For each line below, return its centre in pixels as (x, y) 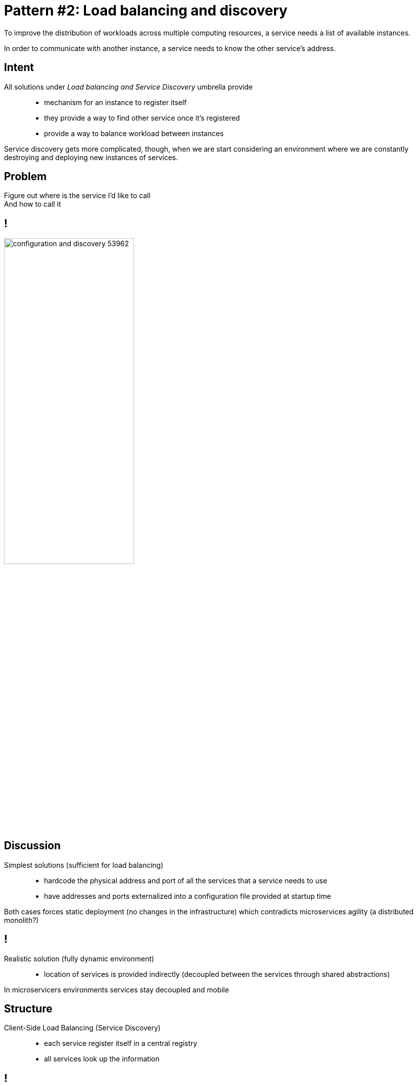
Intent (19, 68)
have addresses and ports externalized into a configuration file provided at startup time (187, 896)
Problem (25, 177)
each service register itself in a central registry (121, 1043)
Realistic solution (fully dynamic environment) (79, 958)
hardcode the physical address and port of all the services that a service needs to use (186, 880)
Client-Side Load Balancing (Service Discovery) (82, 1028)
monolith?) (21, 920)
